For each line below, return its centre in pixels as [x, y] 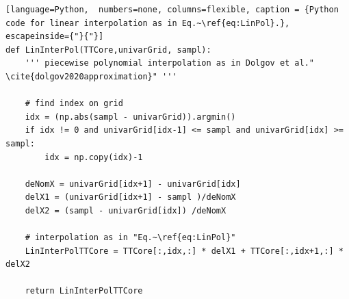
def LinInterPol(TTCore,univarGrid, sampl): [108, 50]
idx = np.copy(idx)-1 [94, 157]
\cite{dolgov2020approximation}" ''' [91, 76]
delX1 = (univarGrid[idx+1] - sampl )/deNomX [130, 197]
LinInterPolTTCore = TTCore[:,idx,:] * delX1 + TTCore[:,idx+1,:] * [184, 251]
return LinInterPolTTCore [84, 291]
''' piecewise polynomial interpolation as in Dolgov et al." [170, 63]
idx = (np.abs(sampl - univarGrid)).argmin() [130, 117]
